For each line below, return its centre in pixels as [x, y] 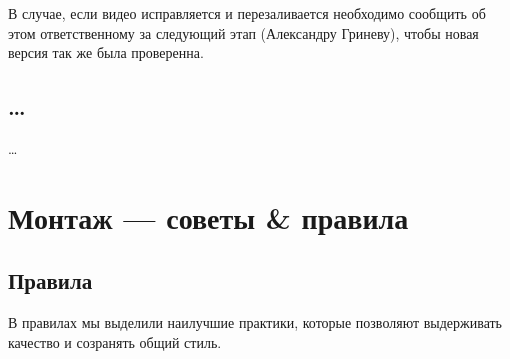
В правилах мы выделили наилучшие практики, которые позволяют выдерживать [255, 322]
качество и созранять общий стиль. [115, 341]
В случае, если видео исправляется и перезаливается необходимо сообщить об [247, 13]
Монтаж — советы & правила [208, 216]
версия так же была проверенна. [106, 52]
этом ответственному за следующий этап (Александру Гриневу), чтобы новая [243, 32]
